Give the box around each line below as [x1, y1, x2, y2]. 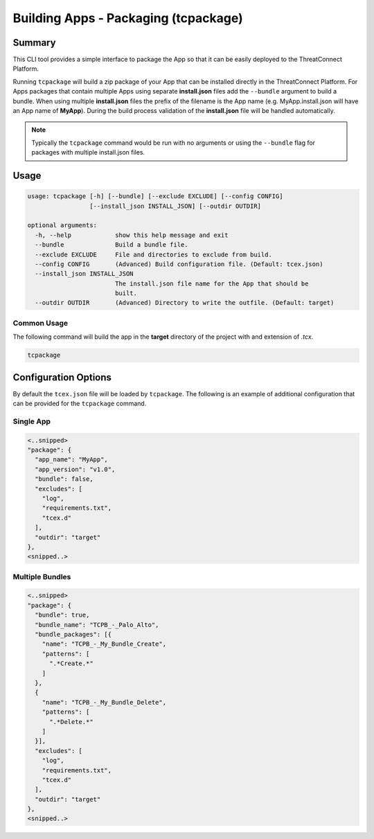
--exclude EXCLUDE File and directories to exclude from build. [35, 250, 273, 258]
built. [114, 290, 138, 297]
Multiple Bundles [12, 572, 71, 581]
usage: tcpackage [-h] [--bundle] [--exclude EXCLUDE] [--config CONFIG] [27, 193, 283, 200]
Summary [12, 37, 56, 48]
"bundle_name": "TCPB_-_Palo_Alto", [35, 621, 159, 628]
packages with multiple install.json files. [31, 148, 145, 157]
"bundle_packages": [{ [35, 630, 112, 639]
